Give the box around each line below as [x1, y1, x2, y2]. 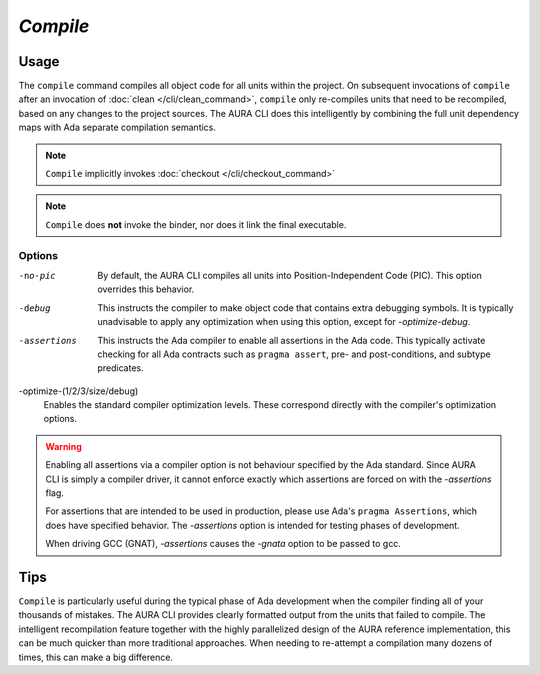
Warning [45, 440, 82, 452]
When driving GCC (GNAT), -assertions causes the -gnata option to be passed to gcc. [45, 538, 402, 550]
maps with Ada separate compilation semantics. [18, 121, 217, 134]
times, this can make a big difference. [18, 651, 174, 663]
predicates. [97, 362, 144, 374]
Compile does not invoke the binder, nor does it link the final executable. [45, 218, 347, 230]
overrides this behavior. [97, 283, 195, 295]
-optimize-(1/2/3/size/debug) [18, 385, 139, 397]
